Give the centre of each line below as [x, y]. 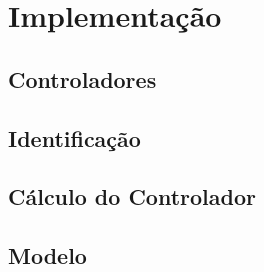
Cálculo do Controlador [132, 196]
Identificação [74, 137]
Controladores [82, 78]
